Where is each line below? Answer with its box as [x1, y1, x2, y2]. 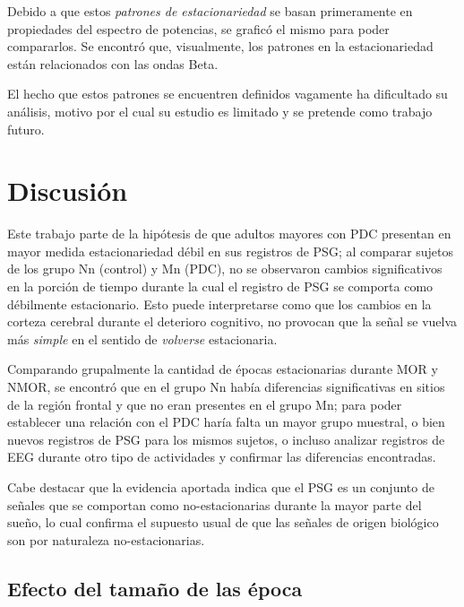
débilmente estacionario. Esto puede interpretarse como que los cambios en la [7, 294, 432, 313]
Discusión [7, 172, 128, 209]
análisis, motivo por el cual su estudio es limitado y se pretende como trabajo [7, 101, 433, 120]
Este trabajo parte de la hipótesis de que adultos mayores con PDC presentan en [7, 224, 451, 243]
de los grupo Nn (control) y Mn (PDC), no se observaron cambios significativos [7, 259, 443, 278]
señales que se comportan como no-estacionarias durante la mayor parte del [7, 495, 422, 514]
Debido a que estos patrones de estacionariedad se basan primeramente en [7, 2, 413, 20]
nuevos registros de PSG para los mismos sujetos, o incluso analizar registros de [7, 429, 445, 448]
